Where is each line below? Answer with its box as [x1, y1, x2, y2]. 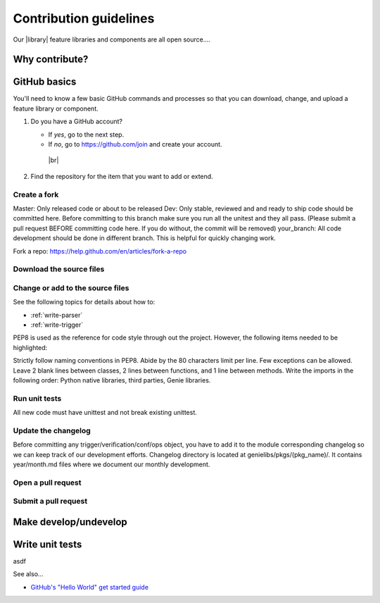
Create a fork [13, 189, 59, 199]
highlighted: [13, 343, 48, 352]
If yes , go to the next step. [48, 130, 125, 139]
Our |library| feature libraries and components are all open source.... [13, 35, 211, 44]
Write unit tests [13, 538, 82, 550]
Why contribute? [13, 54, 89, 66]
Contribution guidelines [13, 11, 155, 26]
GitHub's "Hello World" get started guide [30, 583, 149, 591]
